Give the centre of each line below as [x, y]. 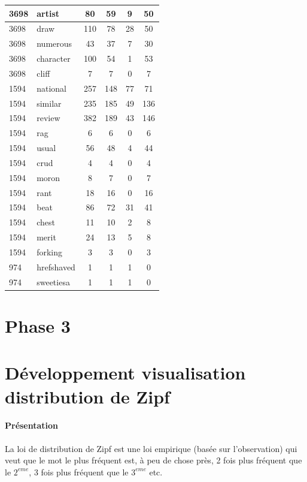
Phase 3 [38, 325]
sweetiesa [53, 281]
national [52, 88]
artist [48, 13]
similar [49, 103]
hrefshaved [56, 266]
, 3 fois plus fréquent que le [79, 472]
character [54, 58]
